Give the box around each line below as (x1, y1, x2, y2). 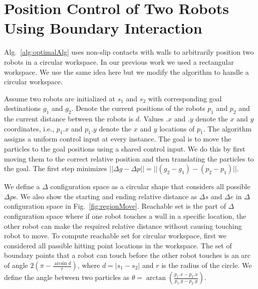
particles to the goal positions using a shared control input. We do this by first (4, 143, 245, 154)
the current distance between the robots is (4, 113, 134, 124)
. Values (139, 113, 164, 124)
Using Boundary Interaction (4, 18, 202, 38)
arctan (146, 274, 166, 281)
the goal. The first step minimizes (4, 163, 107, 174)
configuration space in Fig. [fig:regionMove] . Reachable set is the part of (4, 201, 226, 211)
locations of (159, 123, 195, 133)
